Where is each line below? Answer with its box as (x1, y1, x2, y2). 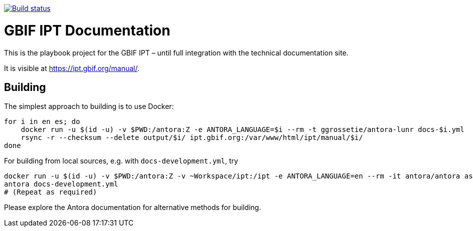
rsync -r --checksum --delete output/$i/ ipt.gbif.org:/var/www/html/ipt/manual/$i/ (21, 133, 363, 142)
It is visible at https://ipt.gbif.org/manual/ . (4, 63, 140, 72)
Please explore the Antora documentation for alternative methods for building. (4, 203, 261, 212)
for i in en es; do (4, 117, 80, 126)
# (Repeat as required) (4, 188, 97, 196)
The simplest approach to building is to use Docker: (4, 102, 174, 111)
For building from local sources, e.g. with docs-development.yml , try (4, 156, 239, 165)
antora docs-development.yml (4, 180, 118, 188)
